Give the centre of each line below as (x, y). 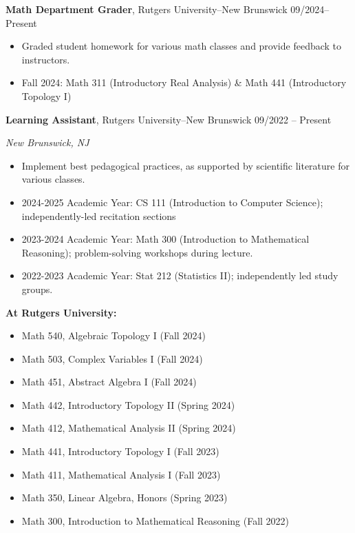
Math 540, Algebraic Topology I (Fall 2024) (114, 335)
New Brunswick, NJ (47, 142)
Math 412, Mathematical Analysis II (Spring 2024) (129, 428)
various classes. (53, 179)
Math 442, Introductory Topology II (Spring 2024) (128, 404)
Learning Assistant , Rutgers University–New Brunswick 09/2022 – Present (169, 119)
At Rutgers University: (61, 312)
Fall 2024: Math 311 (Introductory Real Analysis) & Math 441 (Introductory (184, 82)
